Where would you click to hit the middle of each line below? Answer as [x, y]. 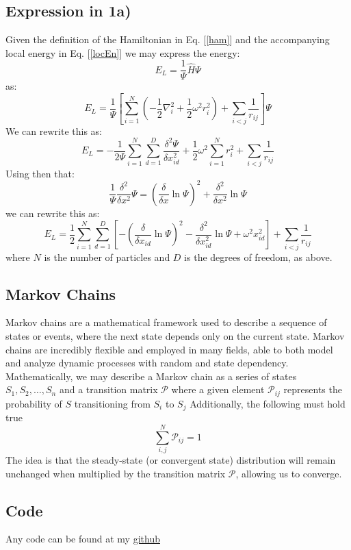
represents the [313, 389]
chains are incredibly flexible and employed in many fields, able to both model [169, 349]
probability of [34, 403]
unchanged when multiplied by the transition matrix [116, 473]
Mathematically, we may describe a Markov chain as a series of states [151, 376]
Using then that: [40, 173]
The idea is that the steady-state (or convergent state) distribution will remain [171, 460]
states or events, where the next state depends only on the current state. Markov [175, 336]
